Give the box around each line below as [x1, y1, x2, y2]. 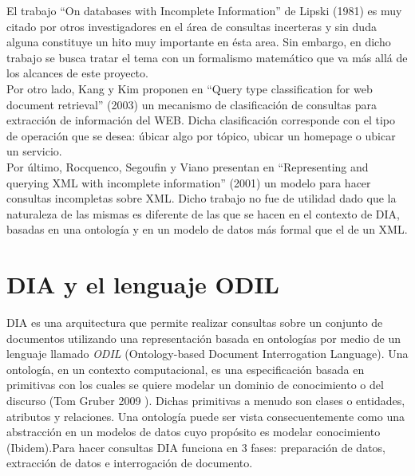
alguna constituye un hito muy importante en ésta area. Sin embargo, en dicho [6, 33, 391, 50]
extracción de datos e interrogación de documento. [6, 454, 253, 471]
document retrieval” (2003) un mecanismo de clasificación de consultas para [6, 96, 377, 112]
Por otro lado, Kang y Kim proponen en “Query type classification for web [6, 80, 373, 96]
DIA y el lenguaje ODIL [6, 268, 279, 301]
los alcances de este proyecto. [6, 65, 148, 81]
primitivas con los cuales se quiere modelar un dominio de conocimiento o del [6, 376, 384, 393]
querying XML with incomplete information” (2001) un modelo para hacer [6, 174, 371, 191]
